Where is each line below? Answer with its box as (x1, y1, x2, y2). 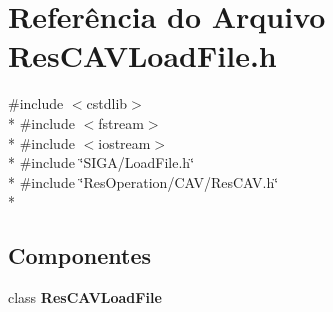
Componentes (8, 240, 152, 271)
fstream (98, 112, 144, 133)
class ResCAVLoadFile (8, 287, 162, 308)
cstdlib (86, 93, 128, 114)
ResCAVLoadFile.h (8, 35, 277, 76)
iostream (98, 132, 151, 153)
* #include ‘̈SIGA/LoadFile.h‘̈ (8, 152, 195, 173)
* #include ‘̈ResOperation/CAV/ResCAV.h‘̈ (8, 171, 279, 192)
